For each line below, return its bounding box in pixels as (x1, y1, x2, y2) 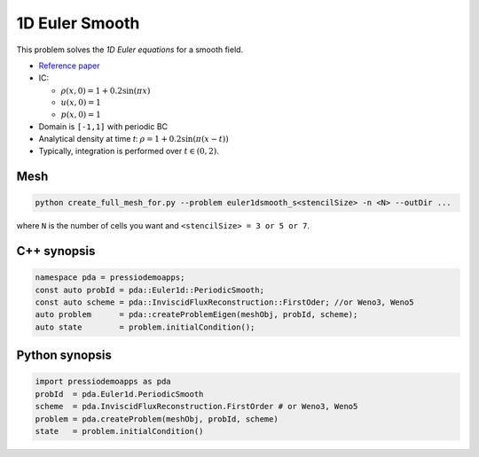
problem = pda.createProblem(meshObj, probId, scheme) (35, 414, 279, 424)
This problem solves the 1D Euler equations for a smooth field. (16, 44, 244, 55)
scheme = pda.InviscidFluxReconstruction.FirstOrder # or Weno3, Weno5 (35, 401, 358, 412)
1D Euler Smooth (16, 13, 140, 33)
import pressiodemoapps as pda (35, 376, 172, 387)
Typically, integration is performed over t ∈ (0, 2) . (38, 146, 219, 157)
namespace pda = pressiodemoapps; (35, 273, 185, 283)
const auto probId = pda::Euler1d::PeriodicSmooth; (35, 284, 265, 295)
